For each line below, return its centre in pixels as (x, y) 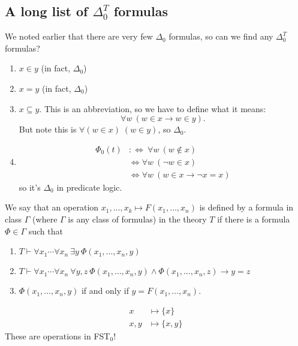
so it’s (30, 187)
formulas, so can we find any (221, 36)
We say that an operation (52, 207)
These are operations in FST (58, 336)
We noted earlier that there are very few (79, 36)
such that (46, 231)
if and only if (105, 291)
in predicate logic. (89, 187)
